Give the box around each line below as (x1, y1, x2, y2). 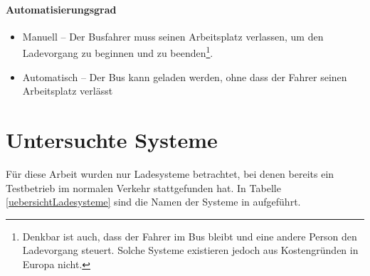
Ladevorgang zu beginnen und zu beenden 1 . (22, 43, 213, 60)
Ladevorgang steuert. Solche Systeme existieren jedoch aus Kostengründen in (22, 243, 359, 258)
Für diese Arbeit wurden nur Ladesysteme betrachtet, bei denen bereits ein (6, 166, 334, 181)
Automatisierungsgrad (6, 1, 117, 16)
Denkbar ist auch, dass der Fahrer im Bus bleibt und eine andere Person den (22, 228, 357, 243)
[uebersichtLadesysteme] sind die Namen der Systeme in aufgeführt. (6, 194, 301, 209)
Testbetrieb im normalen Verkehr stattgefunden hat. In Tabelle (6, 180, 281, 195)
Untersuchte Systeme (6, 125, 218, 154)
